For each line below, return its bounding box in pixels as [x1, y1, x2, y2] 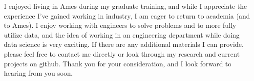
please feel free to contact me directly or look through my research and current [4, 48, 240, 59]
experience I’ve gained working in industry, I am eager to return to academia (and [4, 10, 250, 20]
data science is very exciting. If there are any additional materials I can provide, [4, 39, 244, 49]
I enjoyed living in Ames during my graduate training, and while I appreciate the [4, 1, 247, 11]
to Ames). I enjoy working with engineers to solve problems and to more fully [4, 20, 236, 30]
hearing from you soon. [4, 68, 73, 78]
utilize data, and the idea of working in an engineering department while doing [4, 29, 240, 40]
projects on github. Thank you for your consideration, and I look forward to [4, 58, 232, 68]
